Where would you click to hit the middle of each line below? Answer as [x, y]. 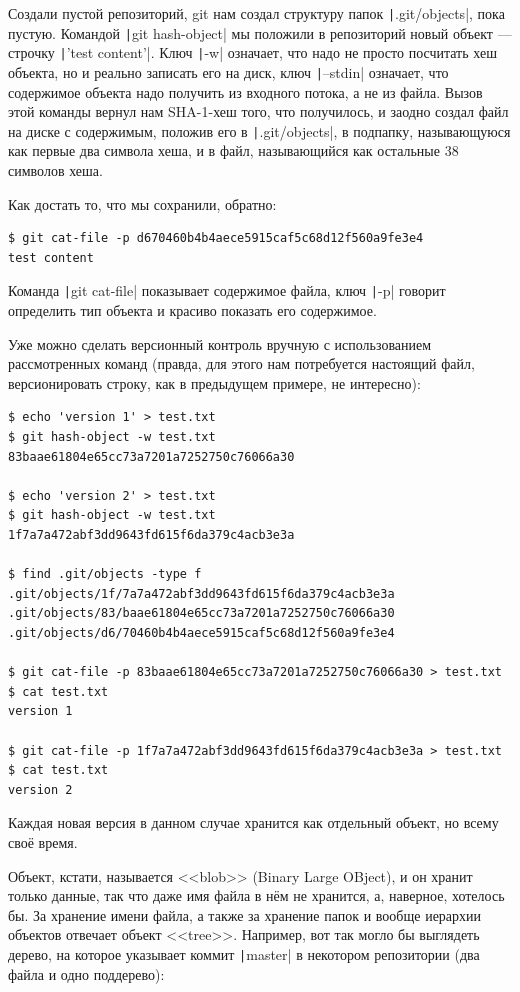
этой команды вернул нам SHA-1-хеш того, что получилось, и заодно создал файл [258, 111]
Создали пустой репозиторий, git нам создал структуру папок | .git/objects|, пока [256, 13]
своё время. [43, 841]
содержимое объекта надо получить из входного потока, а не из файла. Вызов [245, 91]
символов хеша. [55, 170]
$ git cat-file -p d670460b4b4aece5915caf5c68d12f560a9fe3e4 [216, 238]
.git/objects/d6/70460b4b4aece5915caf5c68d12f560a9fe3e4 [201, 633]
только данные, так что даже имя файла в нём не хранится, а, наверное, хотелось [256, 895]
